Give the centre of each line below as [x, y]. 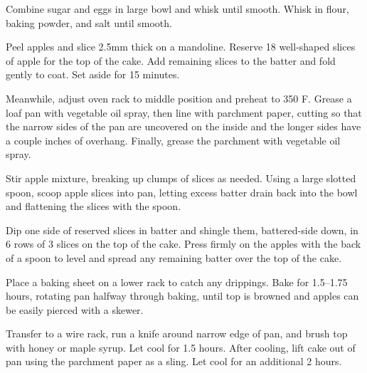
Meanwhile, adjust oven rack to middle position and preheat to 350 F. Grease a [179, 98]
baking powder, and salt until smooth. [89, 22]
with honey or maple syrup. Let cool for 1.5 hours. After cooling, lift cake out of [181, 347]
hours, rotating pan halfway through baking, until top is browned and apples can [182, 296]
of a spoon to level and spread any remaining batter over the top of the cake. [174, 257]
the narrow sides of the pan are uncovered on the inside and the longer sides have [183, 126]
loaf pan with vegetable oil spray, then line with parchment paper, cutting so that [184, 112]
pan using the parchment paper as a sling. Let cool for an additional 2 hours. [174, 361]
